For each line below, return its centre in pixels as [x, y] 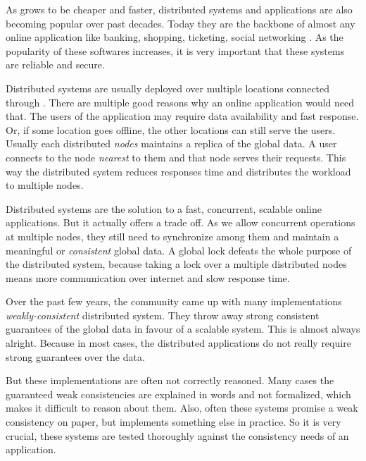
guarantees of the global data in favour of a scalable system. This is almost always [183, 329]
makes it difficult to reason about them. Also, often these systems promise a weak [182, 408]
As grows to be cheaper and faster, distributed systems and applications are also [179, 9]
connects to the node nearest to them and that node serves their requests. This [176, 157]
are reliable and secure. [55, 64]
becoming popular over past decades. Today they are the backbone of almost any [181, 23]
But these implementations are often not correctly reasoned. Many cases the [170, 380]
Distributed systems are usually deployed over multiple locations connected [168, 88]
